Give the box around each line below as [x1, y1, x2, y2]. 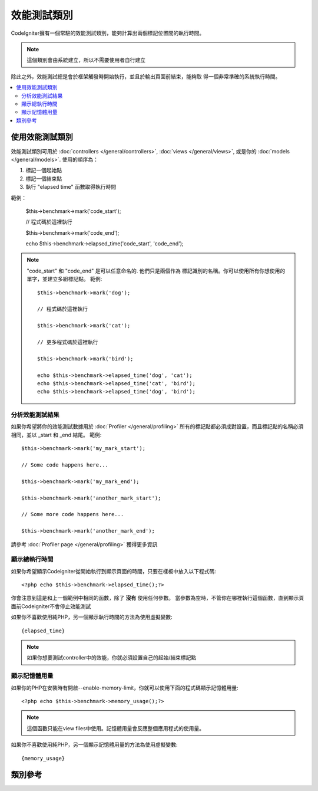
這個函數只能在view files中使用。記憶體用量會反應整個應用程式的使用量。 [26, 724, 205, 731]
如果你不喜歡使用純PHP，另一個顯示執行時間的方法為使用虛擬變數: [11, 613, 173, 621]
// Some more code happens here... [21, 511, 124, 518]
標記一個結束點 [25, 175, 62, 182]
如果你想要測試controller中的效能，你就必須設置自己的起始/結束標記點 [26, 654, 197, 661]
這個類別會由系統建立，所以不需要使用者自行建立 [26, 57, 145, 64]
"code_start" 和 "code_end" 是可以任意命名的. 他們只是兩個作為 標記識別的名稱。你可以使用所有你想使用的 [26, 267, 286, 274]
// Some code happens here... [21, 462, 109, 468]
